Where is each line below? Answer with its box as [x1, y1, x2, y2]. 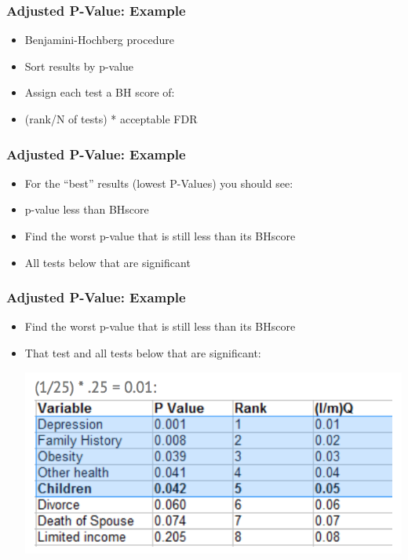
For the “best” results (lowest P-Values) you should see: [24, 174, 293, 191]
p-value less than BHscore [24, 201, 149, 218]
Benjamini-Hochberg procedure [24, 31, 174, 48]
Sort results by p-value [24, 57, 134, 74]
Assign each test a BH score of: [24, 84, 175, 101]
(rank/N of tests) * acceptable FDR [24, 111, 198, 126]
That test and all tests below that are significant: [24, 345, 261, 361]
